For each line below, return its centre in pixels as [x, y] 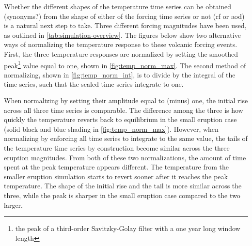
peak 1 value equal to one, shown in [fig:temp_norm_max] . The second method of [125, 64]
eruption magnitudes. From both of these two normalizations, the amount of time [125, 157]
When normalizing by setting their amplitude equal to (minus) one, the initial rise [126, 100]
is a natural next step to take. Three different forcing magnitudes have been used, [125, 25]
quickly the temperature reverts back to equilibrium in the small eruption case [120, 119]
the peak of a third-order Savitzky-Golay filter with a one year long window [128, 228]
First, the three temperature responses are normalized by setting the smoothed [121, 54]
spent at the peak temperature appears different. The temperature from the [116, 167]
